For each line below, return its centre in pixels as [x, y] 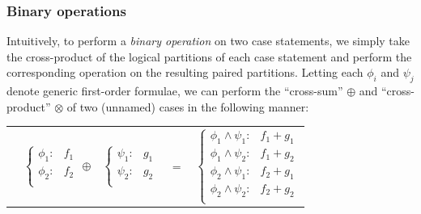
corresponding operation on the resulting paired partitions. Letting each [185, 72]
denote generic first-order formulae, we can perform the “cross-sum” [175, 91]
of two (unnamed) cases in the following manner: [188, 106]
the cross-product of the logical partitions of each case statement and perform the [209, 56]
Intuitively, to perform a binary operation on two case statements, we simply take [208, 41]
